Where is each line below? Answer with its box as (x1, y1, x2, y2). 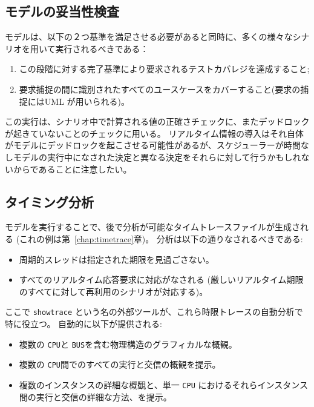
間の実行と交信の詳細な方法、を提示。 (19, 390, 172, 403)
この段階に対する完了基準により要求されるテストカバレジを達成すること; (19, 62, 310, 75)
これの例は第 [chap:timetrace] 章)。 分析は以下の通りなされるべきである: (19, 232, 303, 245)
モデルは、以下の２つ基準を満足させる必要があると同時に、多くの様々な (5, 30, 293, 43)
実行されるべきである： (55, 42, 149, 55)
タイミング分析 (5, 192, 94, 211)
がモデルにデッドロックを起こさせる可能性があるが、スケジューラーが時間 (5, 139, 301, 151)
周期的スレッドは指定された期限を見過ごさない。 (19, 253, 214, 265)
